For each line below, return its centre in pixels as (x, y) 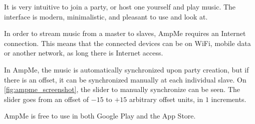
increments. (229, 99)
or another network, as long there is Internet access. (84, 53)
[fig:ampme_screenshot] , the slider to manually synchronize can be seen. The (122, 89)
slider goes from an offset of (47, 99)
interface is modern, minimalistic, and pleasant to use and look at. (106, 16)
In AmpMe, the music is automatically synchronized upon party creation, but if (126, 69)
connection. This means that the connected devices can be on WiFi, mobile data (127, 43)
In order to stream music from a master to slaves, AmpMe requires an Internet (125, 33)
